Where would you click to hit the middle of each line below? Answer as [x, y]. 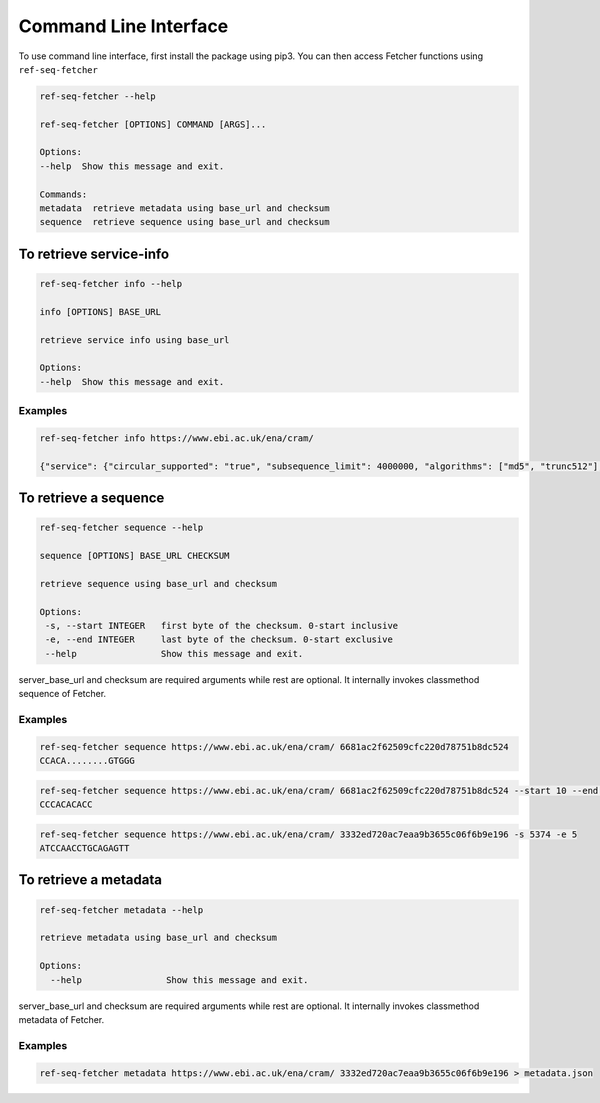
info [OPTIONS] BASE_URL [100, 311]
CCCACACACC [66, 804]
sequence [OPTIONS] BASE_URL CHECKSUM [134, 556]
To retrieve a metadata [90, 880]
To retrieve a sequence [91, 498]
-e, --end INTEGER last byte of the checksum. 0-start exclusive [219, 639]
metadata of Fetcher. [61, 1019]
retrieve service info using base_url [134, 339]
